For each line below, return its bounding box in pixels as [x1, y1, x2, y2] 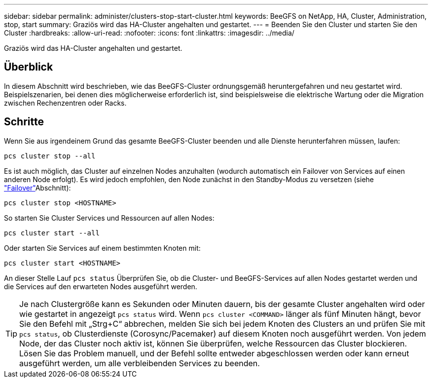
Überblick [4, 61, 53, 74]
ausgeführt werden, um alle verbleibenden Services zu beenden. [19, 358, 260, 368]
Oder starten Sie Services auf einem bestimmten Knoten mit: [4, 243, 201, 252]
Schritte [4, 115, 44, 128]
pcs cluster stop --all [4, 152, 96, 160]
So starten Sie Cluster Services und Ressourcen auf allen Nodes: [4, 213, 215, 222]
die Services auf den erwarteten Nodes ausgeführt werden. [4, 282, 197, 291]
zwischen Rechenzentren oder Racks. [4, 98, 127, 107]
